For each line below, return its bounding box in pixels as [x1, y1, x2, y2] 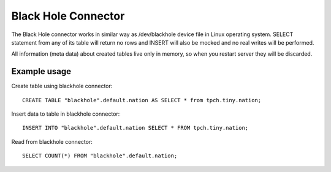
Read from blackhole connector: [11, 138, 93, 145]
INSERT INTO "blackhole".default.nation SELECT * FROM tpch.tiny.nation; [22, 124, 249, 132]
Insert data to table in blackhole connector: [11, 110, 120, 118]
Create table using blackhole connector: [11, 83, 113, 90]
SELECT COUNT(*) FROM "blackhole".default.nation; [22, 152, 178, 159]
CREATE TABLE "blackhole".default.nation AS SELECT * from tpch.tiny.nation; [22, 97, 262, 103]
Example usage [11, 66, 72, 77]
